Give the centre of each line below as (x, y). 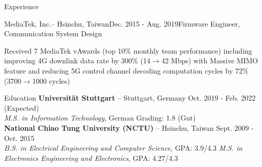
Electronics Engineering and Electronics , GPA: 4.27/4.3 (91, 158)
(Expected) (21, 108)
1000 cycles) (51, 80)
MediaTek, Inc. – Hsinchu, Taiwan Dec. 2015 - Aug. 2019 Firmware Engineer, (122, 23)
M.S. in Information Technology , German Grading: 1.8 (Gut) (100, 118)
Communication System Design (53, 33)
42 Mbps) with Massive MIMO (210, 61)
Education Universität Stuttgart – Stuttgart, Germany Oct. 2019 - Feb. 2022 (130, 98)
